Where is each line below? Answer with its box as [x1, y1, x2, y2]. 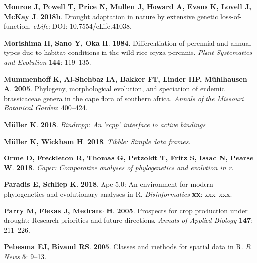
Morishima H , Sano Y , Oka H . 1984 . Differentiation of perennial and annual [4, 37, 251, 48]
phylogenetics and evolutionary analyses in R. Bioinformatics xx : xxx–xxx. [4, 188, 232, 199]
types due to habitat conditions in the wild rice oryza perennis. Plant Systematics [4, 47, 252, 57]
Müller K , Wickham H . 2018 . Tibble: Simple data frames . [4, 136, 191, 146]
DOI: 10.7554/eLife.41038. [52, 21, 132, 31]
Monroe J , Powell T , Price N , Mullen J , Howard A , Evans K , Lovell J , [4, 1, 251, 11]
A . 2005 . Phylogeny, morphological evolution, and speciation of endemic [4, 83, 225, 94]
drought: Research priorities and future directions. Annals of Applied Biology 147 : [4, 215, 253, 225]
